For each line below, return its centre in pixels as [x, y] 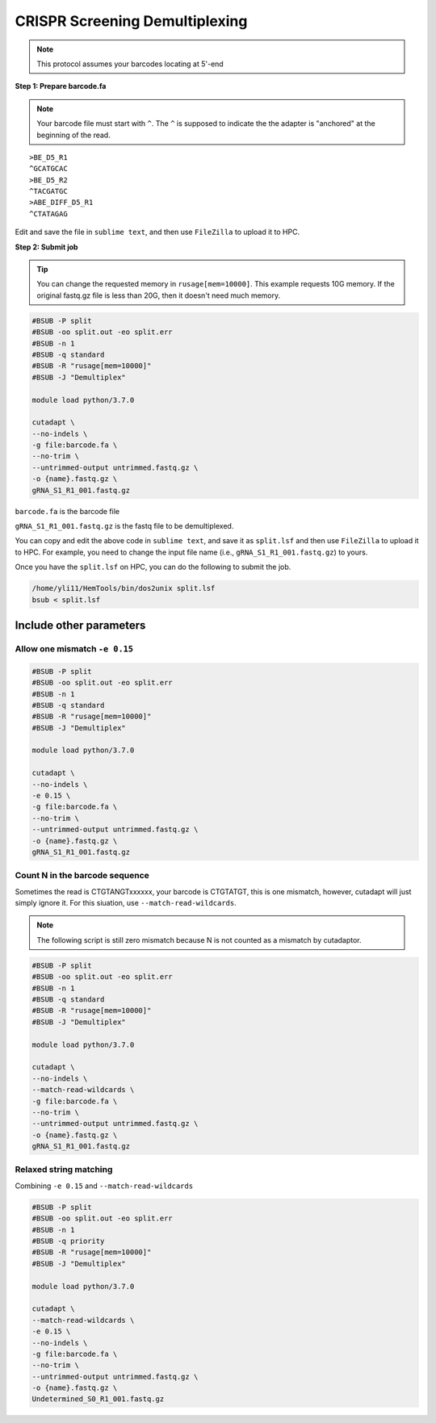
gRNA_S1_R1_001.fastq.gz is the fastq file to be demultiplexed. [124, 526]
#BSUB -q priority [68, 1241]
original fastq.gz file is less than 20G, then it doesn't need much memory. [159, 295]
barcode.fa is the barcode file [67, 511]
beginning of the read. [73, 135]
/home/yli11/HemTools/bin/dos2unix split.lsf [124, 588]
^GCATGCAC [48, 169]
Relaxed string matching [64, 1170]
